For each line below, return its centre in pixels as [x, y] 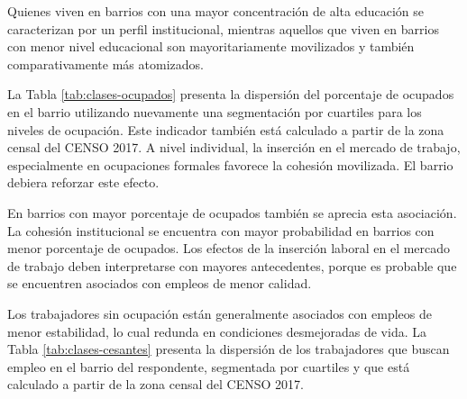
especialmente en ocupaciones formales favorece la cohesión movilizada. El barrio [230, 164]
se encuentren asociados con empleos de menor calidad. [160, 283]
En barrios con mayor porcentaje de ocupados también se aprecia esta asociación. [232, 212]
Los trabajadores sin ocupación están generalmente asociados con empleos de [220, 313]
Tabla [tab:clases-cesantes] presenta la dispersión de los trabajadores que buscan [229, 349]
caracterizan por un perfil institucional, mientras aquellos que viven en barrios [223, 28]
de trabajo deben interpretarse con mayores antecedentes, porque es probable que [232, 265]
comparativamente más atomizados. [105, 63]
